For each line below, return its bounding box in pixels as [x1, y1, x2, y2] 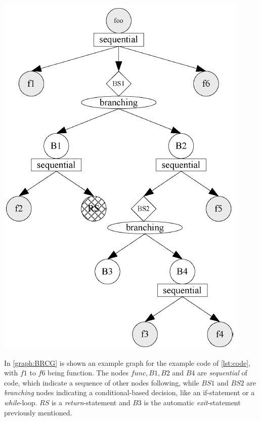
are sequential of [197, 367, 247, 378]
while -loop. [4, 397, 37, 407]
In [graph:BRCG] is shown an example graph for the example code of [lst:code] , [4, 357, 250, 368]
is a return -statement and [51, 397, 131, 407]
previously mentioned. [4, 407, 72, 417]
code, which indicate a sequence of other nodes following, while [4, 377, 199, 388]
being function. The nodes [48, 367, 129, 378]
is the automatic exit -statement [144, 397, 241, 407]
